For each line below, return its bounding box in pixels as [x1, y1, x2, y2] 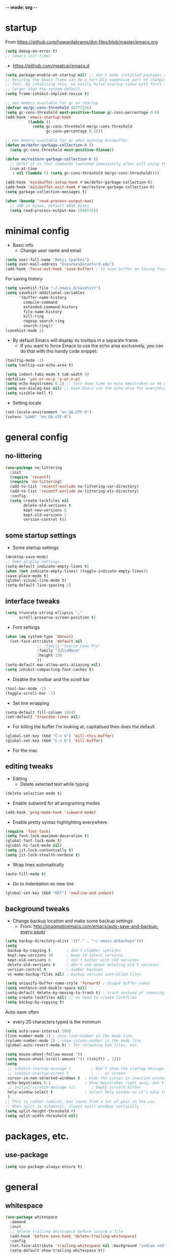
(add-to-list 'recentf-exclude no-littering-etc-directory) [10, 489, 139, 494]
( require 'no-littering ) [10, 479, 62, 485]
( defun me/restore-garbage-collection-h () [5, 156, 99, 162]
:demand [10, 1219, 26, 1225]
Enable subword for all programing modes [12, 800, 100, 806]
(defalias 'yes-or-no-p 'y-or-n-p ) [5, 376, 80, 381]
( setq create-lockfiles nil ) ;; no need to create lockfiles [5, 995, 137, 1000]
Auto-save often [5, 1009, 39, 1015]
